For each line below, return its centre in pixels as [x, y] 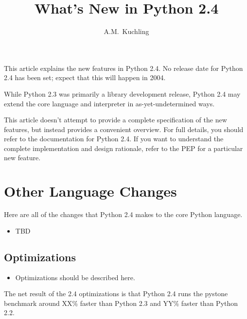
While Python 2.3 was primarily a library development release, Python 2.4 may [122, 93]
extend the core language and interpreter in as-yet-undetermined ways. [109, 103]
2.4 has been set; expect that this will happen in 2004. [85, 77]
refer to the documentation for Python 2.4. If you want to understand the [114, 139]
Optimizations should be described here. [75, 277]
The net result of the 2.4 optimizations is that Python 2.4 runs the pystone [116, 294]
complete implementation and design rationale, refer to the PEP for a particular [123, 148]
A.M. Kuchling [126, 31]
